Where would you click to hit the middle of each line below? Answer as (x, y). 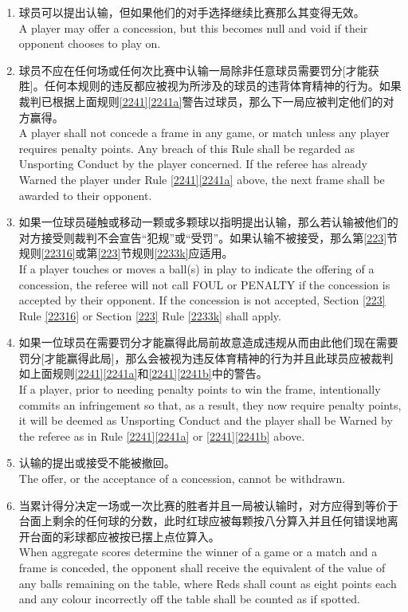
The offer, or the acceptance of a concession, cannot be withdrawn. (182, 479)
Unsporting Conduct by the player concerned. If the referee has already (193, 164)
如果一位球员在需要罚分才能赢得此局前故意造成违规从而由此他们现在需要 (208, 342)
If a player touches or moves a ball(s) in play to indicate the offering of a (196, 268)
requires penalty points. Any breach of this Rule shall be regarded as (186, 148)
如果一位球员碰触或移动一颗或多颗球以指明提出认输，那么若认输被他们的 (208, 222)
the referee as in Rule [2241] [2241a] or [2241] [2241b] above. (162, 435)
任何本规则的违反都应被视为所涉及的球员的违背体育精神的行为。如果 (223, 86)
